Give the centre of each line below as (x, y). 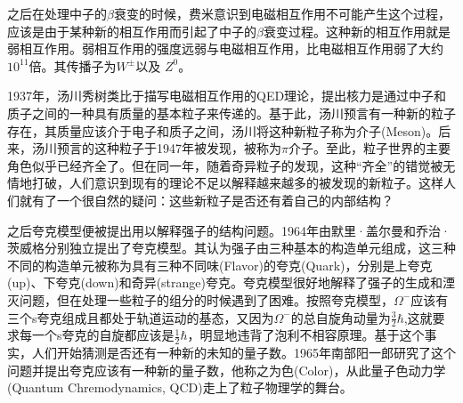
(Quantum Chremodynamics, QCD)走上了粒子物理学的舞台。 (180, 387)
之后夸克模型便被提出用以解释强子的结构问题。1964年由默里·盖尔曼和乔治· (229, 230)
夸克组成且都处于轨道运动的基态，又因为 (155, 317)
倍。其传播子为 (73, 65)
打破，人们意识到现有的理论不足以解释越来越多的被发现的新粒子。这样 (237, 183)
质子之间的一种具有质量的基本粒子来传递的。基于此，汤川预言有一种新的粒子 (231, 113)
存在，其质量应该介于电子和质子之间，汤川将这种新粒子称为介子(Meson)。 (223, 130)
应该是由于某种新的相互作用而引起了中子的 (132, 31)
